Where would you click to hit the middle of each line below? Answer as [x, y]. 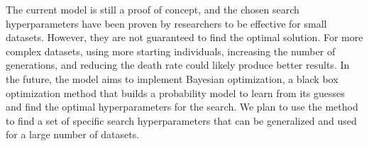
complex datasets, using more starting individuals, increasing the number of [171, 51]
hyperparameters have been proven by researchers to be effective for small [166, 23]
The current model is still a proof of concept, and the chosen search [153, 9]
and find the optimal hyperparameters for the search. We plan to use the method [182, 107]
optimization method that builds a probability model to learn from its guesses [175, 92]
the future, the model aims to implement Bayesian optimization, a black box [172, 78]
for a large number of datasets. [73, 134]
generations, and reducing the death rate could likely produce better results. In [178, 65]
